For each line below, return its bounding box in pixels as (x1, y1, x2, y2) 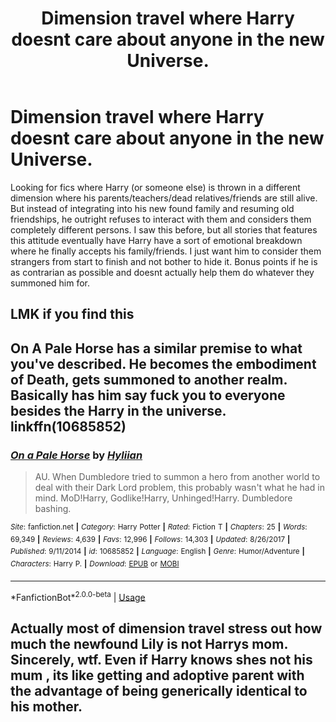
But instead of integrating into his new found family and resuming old (10, 202, 295, 214)
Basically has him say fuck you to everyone (10, 387, 286, 404)
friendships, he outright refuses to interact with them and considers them (10, 213, 312, 225)
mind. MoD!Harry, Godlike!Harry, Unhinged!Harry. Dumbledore (34, 492, 293, 504)
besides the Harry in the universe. (10, 402, 227, 419)
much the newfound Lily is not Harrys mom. (10, 635, 288, 652)
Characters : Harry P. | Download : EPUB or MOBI (10, 558, 180, 569)
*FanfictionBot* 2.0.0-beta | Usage (10, 589, 146, 603)
